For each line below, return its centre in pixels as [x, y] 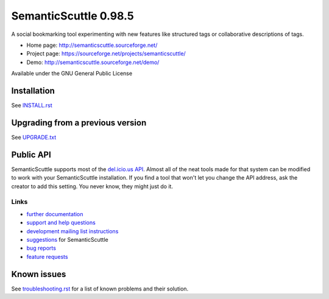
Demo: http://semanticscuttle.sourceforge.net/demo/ [93, 62]
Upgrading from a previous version [79, 123]
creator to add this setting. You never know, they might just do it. [92, 186]
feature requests [47, 256]
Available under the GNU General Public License [72, 74]
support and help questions [61, 223]
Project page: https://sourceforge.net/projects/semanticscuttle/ [106, 54]
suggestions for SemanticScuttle [68, 239]
